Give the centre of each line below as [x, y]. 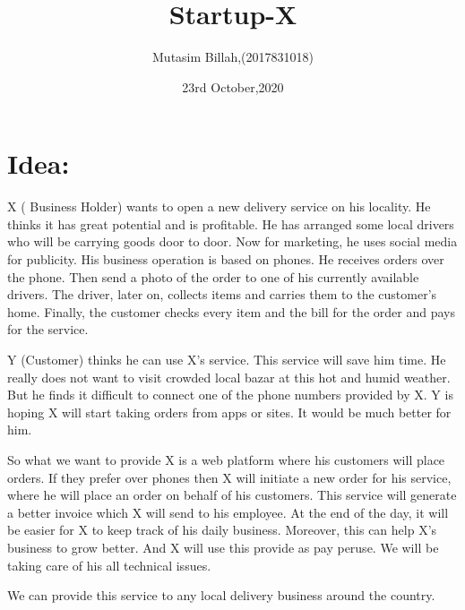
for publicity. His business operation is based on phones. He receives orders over [226, 259]
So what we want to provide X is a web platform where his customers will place [226, 459]
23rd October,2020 [233, 86]
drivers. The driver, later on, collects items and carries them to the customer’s [222, 294]
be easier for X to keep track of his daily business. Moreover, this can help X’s [222, 530]
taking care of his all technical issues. [109, 565]
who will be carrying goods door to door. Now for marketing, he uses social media [232, 241]
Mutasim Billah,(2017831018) [233, 57]
